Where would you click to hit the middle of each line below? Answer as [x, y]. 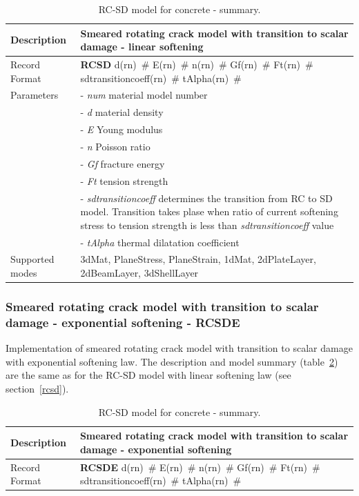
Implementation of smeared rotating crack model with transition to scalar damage [179, 348]
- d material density [122, 112]
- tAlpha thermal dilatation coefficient [160, 242]
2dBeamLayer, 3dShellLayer [139, 272]
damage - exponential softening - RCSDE [123, 322]
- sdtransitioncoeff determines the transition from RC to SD [206, 198]
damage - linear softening [142, 47]
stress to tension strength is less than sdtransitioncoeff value [207, 225]
